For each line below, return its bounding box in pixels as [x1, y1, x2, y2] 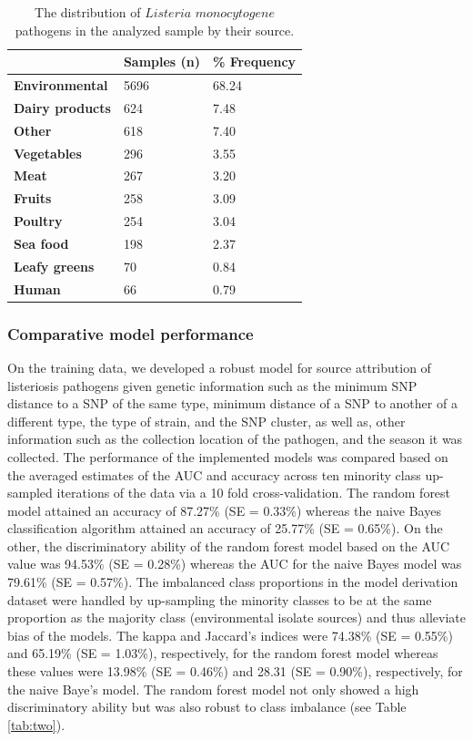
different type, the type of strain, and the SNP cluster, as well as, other [7, 411, 406, 430]
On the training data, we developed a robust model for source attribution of [7, 357, 431, 376]
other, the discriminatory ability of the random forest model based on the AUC [7, 536, 450, 555]
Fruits [14, 189, 52, 208]
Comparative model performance [7, 322, 254, 345]
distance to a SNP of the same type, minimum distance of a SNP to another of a [7, 394, 458, 413]
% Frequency [213, 52, 297, 71]
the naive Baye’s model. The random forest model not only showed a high [7, 679, 419, 698]
